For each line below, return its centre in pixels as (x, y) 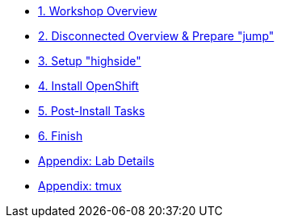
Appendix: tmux (80, 186)
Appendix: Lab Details (96, 161)
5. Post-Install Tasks (92, 111)
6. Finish (61, 136)
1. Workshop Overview (98, 11)
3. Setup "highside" (90, 61)
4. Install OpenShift (88, 86)
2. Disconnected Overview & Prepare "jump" (156, 36)
